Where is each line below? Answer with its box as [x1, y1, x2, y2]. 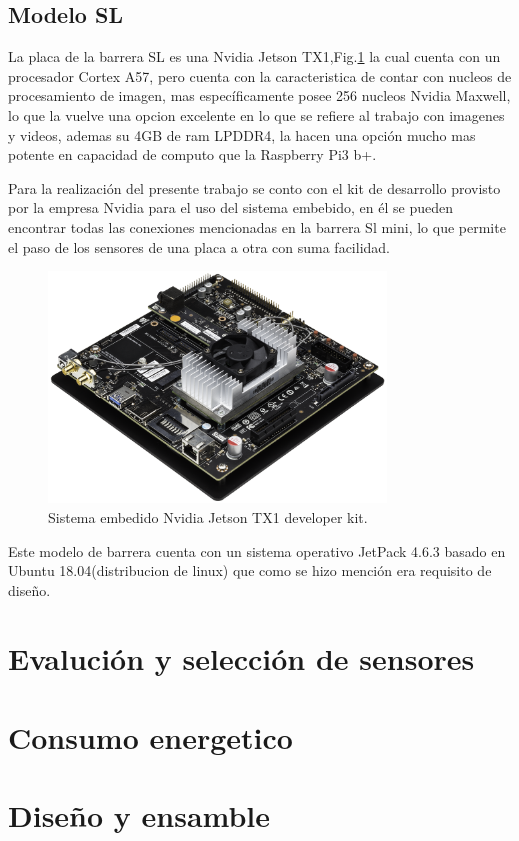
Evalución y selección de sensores [8, 638, 475, 679]
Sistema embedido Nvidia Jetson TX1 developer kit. [48, 506, 368, 527]
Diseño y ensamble [8, 795, 271, 836]
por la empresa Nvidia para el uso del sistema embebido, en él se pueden [8, 197, 453, 218]
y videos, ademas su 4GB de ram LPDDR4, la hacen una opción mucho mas [8, 124, 476, 145]
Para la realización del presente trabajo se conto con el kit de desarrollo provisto [8, 177, 501, 198]
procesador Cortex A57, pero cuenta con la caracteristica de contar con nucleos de [8, 65, 512, 86]
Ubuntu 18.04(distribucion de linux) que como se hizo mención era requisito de [8, 560, 492, 581]
